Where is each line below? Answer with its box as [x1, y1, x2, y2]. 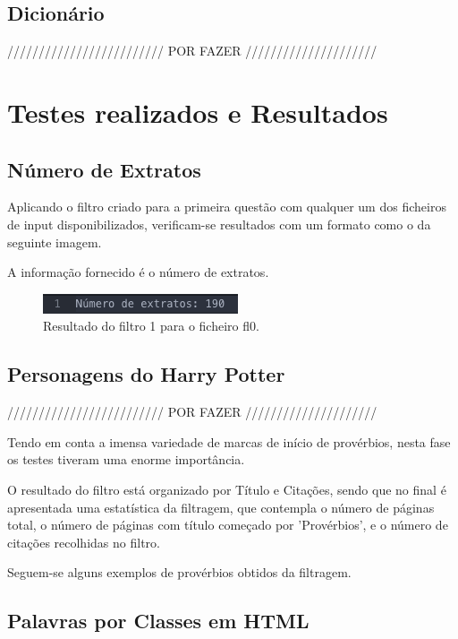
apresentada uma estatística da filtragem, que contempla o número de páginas [7, 497, 435, 516]
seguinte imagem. [7, 232, 102, 251]
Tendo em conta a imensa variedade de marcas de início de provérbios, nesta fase [7, 432, 451, 451]
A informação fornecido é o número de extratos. [7, 263, 269, 281]
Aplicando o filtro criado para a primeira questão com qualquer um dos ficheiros [7, 197, 446, 216]
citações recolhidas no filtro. [7, 532, 160, 551]
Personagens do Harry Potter [7, 360, 285, 388]
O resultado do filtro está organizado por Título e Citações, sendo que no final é [7, 479, 446, 498]
